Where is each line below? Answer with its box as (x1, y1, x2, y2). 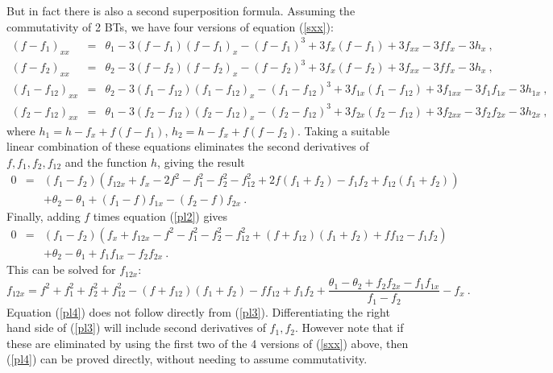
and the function (64, 153, 148, 170)
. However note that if (294, 319, 404, 336)
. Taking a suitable (297, 122, 390, 139)
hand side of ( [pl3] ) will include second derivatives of (6, 319, 266, 336)
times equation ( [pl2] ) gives (93, 208, 228, 225)
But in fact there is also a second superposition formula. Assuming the (6, 2, 355, 19)
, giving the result (157, 153, 245, 170)
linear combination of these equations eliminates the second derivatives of (6, 138, 369, 155)
